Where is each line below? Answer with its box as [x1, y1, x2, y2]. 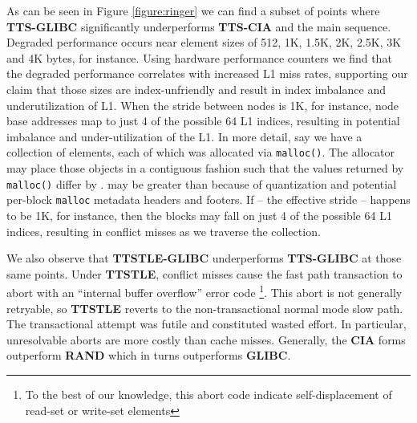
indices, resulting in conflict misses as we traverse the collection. [6, 222, 321, 239]
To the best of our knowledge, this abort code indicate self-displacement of [25, 385, 392, 402]
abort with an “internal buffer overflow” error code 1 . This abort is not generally [6, 282, 403, 300]
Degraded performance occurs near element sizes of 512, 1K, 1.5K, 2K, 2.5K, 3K [6, 34, 402, 51]
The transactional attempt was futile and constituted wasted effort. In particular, [6, 315, 407, 332]
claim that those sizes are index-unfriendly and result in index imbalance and [6, 80, 386, 97]
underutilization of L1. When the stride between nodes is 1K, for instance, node [6, 96, 399, 113]
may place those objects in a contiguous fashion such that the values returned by [6, 160, 404, 176]
